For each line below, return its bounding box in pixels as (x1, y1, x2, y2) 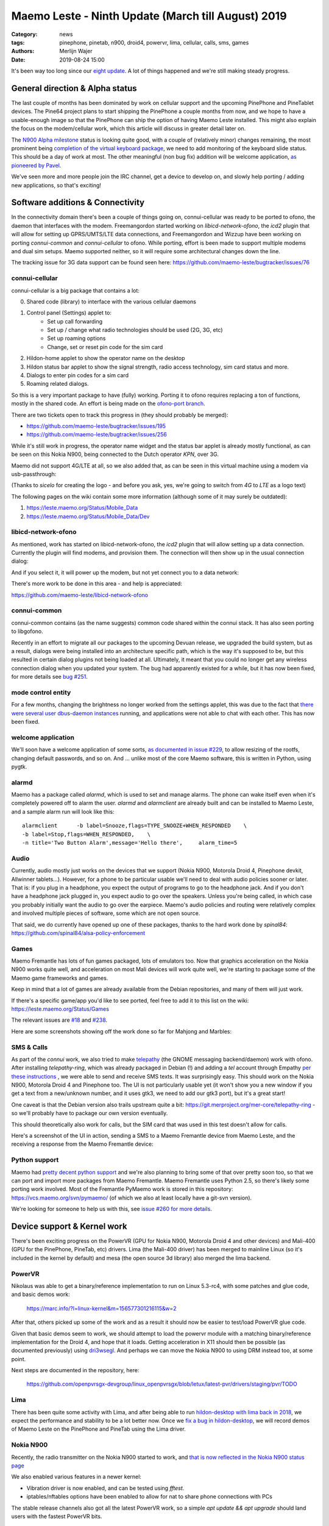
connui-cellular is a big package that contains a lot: (11, 287, 140, 294)
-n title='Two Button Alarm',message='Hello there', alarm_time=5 (22, 839, 238, 847)
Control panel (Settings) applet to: (26, 309, 112, 317)
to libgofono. (11, 627, 43, 635)
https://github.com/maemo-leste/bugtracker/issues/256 (26, 431, 168, 438)
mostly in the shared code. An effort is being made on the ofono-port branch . (11, 400, 205, 407)
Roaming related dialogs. (26, 380, 89, 388)
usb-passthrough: (11, 470, 57, 477)
